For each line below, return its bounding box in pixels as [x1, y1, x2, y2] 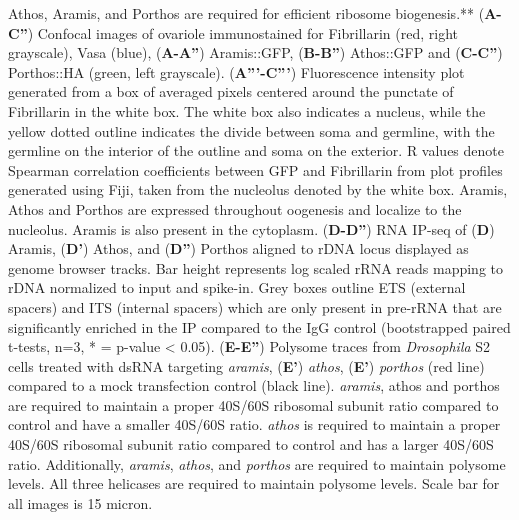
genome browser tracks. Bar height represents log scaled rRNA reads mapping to [8, 257, 503, 278]
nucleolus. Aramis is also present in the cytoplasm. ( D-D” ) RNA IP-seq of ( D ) [8, 218, 495, 239]
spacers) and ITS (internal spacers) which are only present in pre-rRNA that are [8, 296, 502, 317]
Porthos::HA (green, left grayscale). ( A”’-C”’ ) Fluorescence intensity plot [8, 61, 465, 82]
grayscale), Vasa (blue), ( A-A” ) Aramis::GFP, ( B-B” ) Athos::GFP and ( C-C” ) [8, 42, 503, 63]
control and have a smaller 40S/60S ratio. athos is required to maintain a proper [8, 414, 501, 435]
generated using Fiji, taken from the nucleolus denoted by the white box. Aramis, [8, 179, 508, 200]
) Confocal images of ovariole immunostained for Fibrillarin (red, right [27, 22, 458, 43]
